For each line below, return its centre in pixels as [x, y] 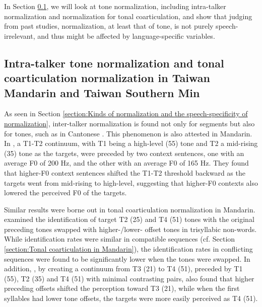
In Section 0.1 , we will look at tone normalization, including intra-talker [115, 6]
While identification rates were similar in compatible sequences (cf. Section [120, 239]
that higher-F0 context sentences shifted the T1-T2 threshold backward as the [125, 172]
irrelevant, [20, 35]
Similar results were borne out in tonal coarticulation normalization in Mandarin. [130, 209]
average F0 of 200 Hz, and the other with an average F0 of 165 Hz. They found [126, 163]
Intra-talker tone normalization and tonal [114, 63]
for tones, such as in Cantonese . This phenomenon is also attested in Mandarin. [128, 133]
